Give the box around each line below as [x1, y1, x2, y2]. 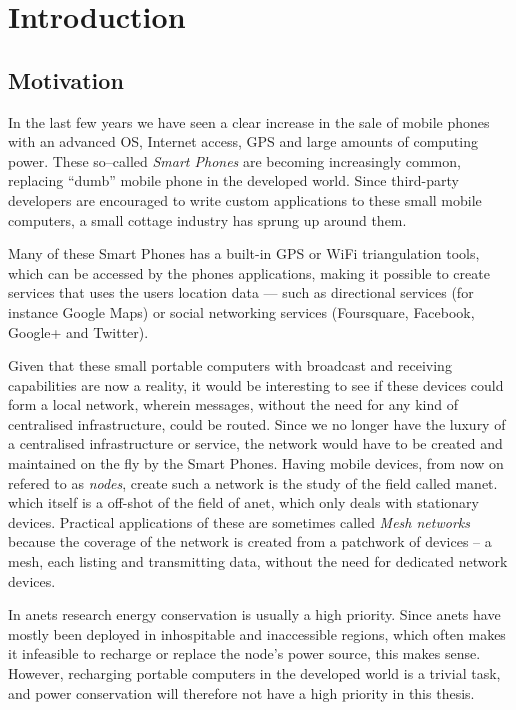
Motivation [8, 64, 124, 95]
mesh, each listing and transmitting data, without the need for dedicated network [8, 551, 508, 572]
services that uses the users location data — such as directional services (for [8, 282, 474, 303]
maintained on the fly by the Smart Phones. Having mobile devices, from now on [8, 453, 504, 474]
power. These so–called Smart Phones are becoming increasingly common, [8, 150, 461, 171]
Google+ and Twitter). [8, 321, 149, 342]
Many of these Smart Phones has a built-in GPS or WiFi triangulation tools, [8, 243, 480, 264]
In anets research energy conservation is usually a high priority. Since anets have [8, 604, 501, 625]
